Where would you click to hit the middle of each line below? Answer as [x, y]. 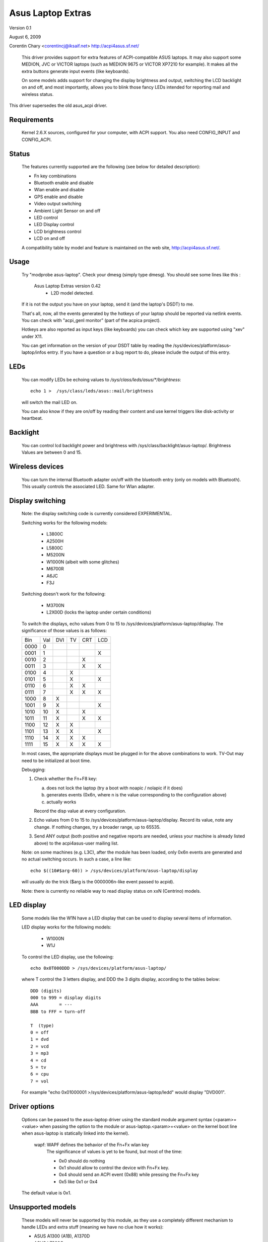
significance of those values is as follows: [64, 630]
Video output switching [58, 204]
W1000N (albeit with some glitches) [83, 562]
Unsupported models [43, 1207]
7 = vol [40, 1081]
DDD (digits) [46, 991]
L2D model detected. [72, 293]
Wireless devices [36, 467]
